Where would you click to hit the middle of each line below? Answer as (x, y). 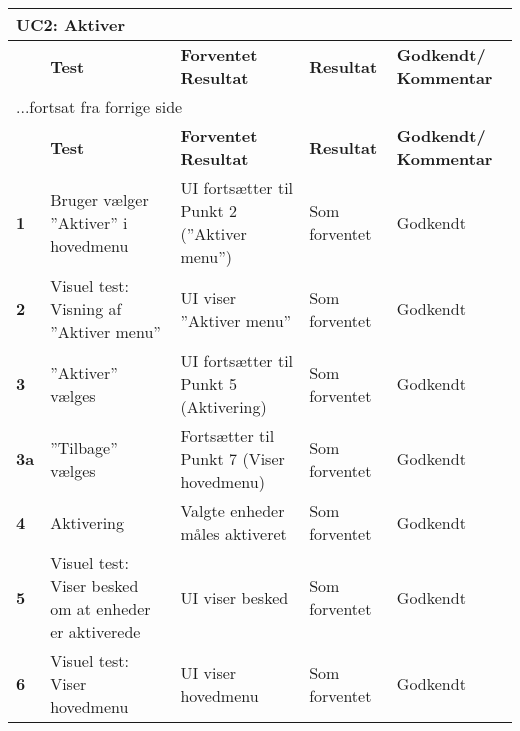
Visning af (86, 308)
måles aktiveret (233, 533)
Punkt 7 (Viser (232, 458)
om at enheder (100, 608)
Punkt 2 (209, 210)
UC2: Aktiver (70, 24)
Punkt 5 (209, 383)
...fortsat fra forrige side (99, 106)
